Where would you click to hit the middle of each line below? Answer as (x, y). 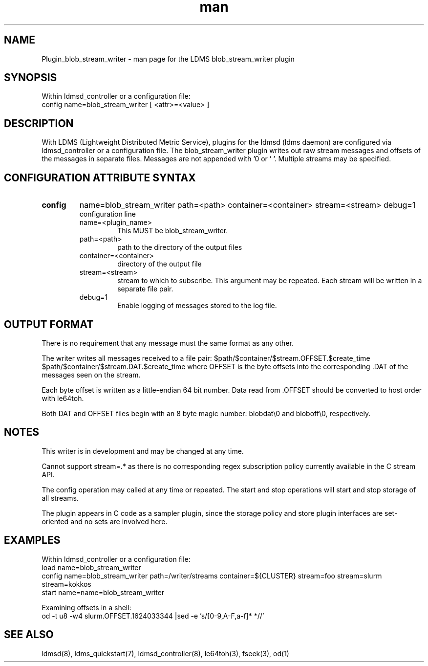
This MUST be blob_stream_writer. (173, 231)
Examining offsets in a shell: (86, 607)
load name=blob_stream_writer (91, 567)
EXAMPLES (32, 540)
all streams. (60, 498)
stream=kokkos (66, 584)
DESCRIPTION (39, 123)
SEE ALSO (29, 635)
